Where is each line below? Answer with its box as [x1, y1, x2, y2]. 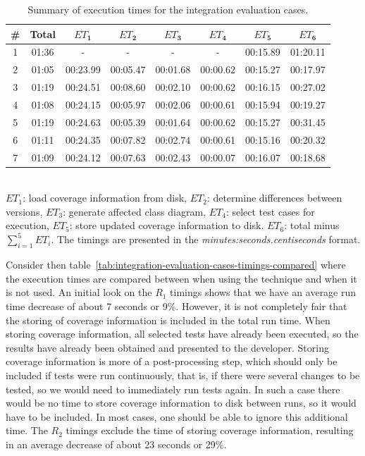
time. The [6, 423, 48, 438]
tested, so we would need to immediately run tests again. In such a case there [6, 381, 340, 396]
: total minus [284, 218, 340, 233]
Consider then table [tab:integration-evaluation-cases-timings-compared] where [6, 257, 346, 272]
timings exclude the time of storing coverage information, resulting [66, 423, 354, 438]
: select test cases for [225, 204, 315, 218]
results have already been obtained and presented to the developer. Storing [6, 340, 329, 355]
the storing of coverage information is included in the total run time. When [6, 312, 330, 327]
